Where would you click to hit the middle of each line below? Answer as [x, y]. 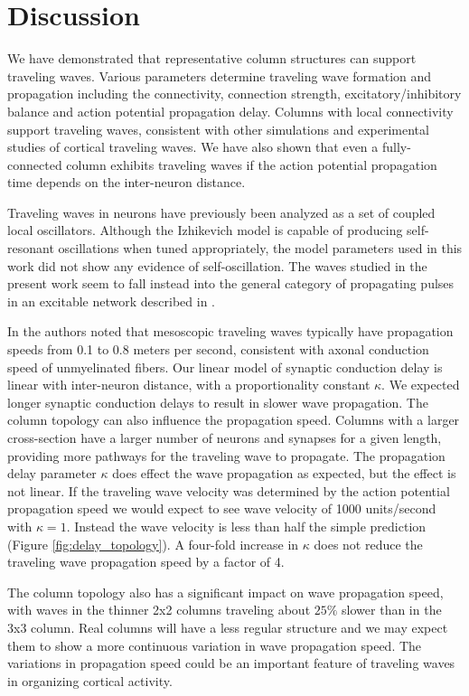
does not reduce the [368, 544]
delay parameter [52, 473]
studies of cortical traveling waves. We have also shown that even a [193, 147]
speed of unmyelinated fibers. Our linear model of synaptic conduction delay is [225, 367]
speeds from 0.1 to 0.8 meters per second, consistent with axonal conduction [218, 349]
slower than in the [392, 610]
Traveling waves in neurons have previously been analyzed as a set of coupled [221, 212]
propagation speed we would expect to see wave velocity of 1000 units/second [222, 508]
